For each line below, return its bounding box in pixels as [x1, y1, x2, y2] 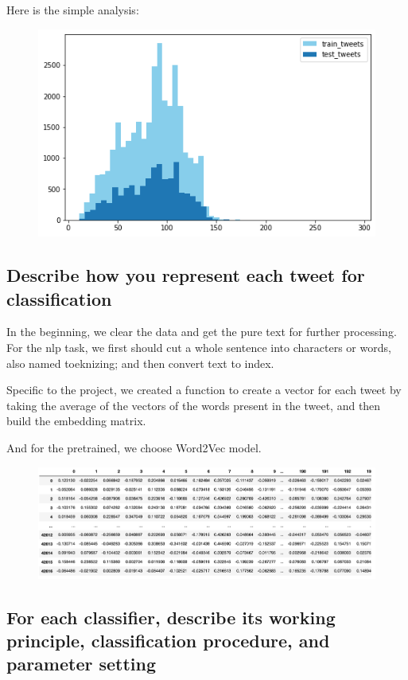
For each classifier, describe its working [6, 604, 336, 629]
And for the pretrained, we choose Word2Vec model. [6, 439, 262, 455]
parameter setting [6, 651, 157, 676]
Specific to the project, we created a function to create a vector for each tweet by [6, 381, 402, 398]
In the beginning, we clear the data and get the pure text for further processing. [6, 323, 397, 340]
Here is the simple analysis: [6, 2, 139, 18]
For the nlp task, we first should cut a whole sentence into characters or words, [6, 338, 391, 355]
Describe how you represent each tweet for [6, 263, 365, 287]
